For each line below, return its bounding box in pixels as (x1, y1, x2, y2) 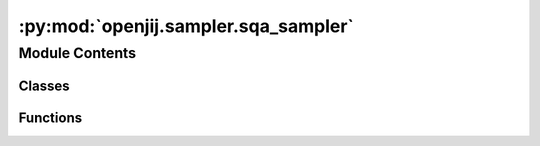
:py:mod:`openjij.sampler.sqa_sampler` (18, 15, 355, 37)
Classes (18, 77, 70, 94)
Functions (18, 109, 83, 126)
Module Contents (18, 44, 137, 62)
